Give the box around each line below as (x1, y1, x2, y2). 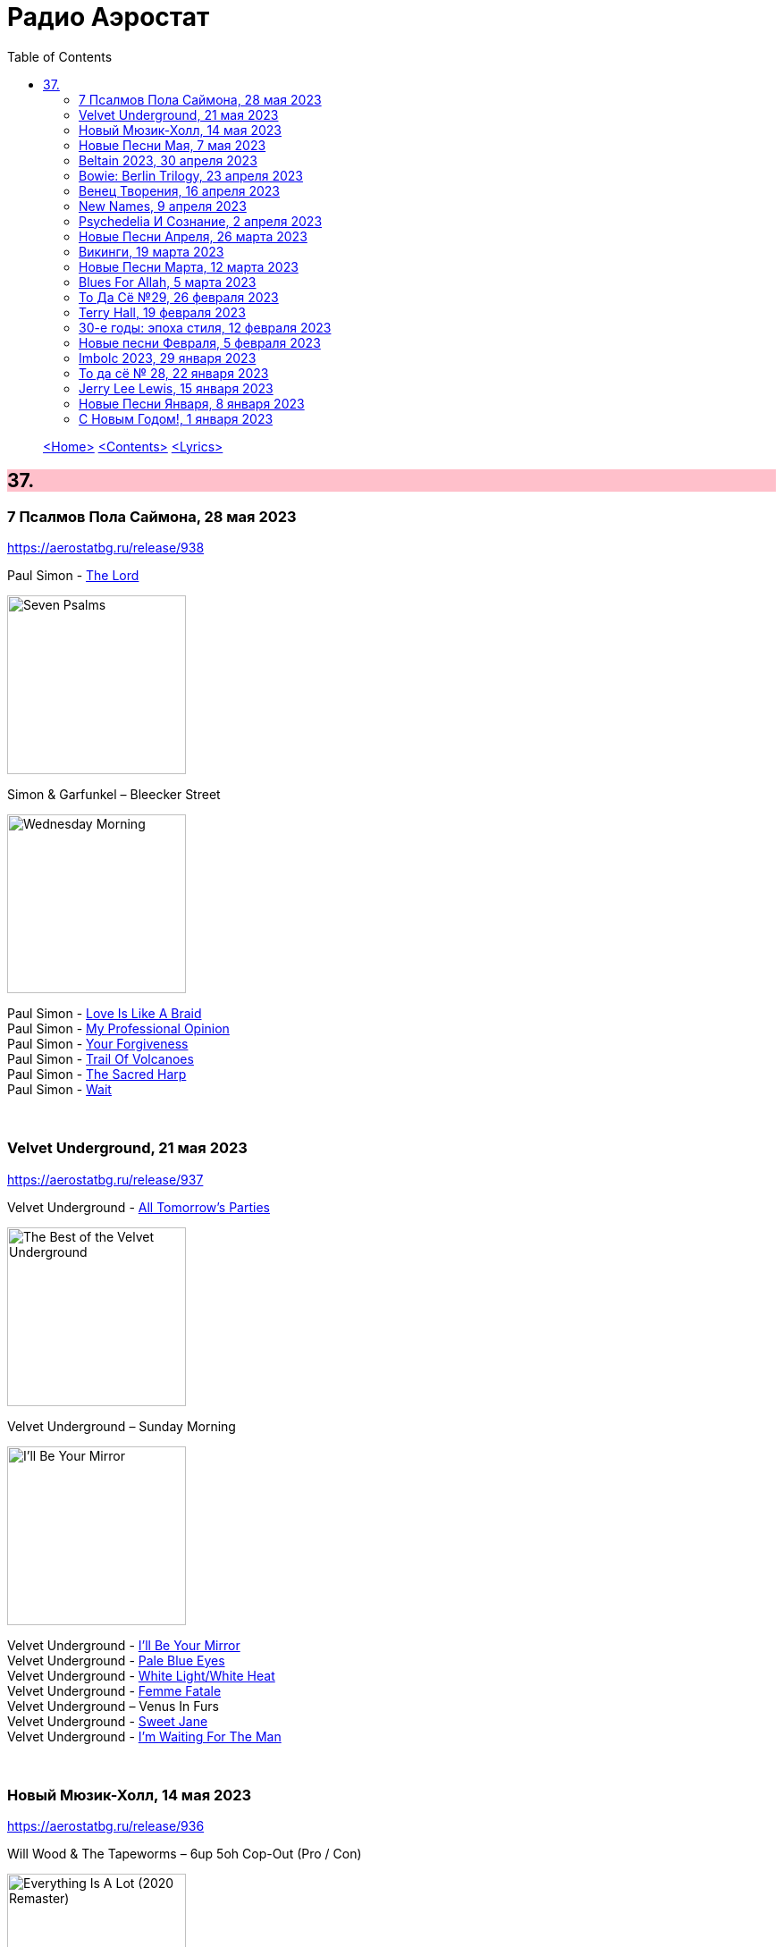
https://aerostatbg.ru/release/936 (7, 1818, 205, 1834)
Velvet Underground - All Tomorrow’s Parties (7, 1199, 270, 1215)
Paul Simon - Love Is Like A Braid (7, 1005, 202, 1021)
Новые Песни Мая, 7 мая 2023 (79, 137, 266, 153)
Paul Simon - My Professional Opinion (7, 1020, 230, 1036)
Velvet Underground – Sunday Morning (7, 1418, 236, 1434)
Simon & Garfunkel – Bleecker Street (7, 786, 221, 802)
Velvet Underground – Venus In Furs (7, 1698, 220, 1714)
